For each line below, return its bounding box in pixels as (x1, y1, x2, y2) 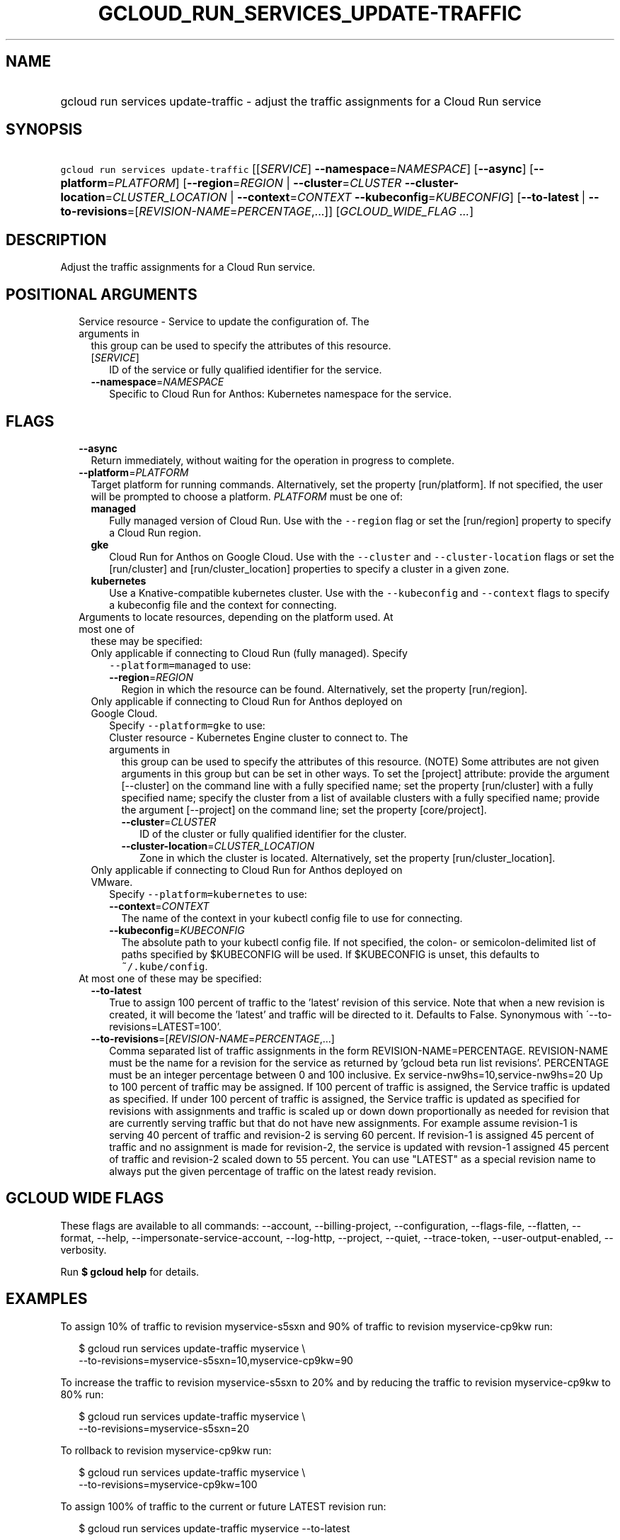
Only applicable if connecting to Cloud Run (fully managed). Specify (91, 646, 408, 659)
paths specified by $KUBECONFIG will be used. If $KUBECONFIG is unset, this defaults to (121, 948, 540, 960)
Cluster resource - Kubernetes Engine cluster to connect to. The (109, 731, 408, 743)
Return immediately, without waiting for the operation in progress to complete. (91, 454, 454, 466)
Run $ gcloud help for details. (60, 1265, 200, 1278)
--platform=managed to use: (109, 658, 251, 671)
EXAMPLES (6, 1290, 88, 1308)
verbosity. (60, 1243, 107, 1256)
